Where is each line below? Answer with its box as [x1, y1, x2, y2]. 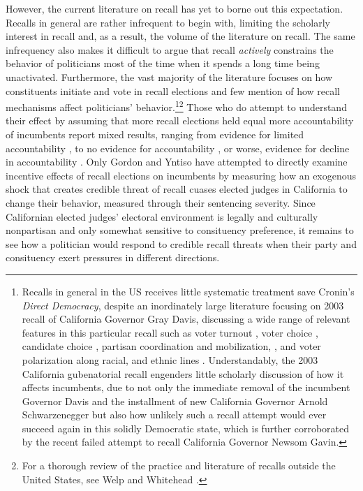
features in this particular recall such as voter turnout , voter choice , [22, 325, 318, 339]
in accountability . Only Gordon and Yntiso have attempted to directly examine [6, 154, 348, 169]
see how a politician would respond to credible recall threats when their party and [6, 236, 357, 251]
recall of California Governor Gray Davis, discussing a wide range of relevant [22, 312, 350, 326]
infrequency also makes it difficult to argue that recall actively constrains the [6, 42, 334, 57]
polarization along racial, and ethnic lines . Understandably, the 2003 [22, 352, 318, 367]
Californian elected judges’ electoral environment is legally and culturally [6, 209, 318, 223]
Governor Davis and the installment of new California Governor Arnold [22, 393, 328, 408]
